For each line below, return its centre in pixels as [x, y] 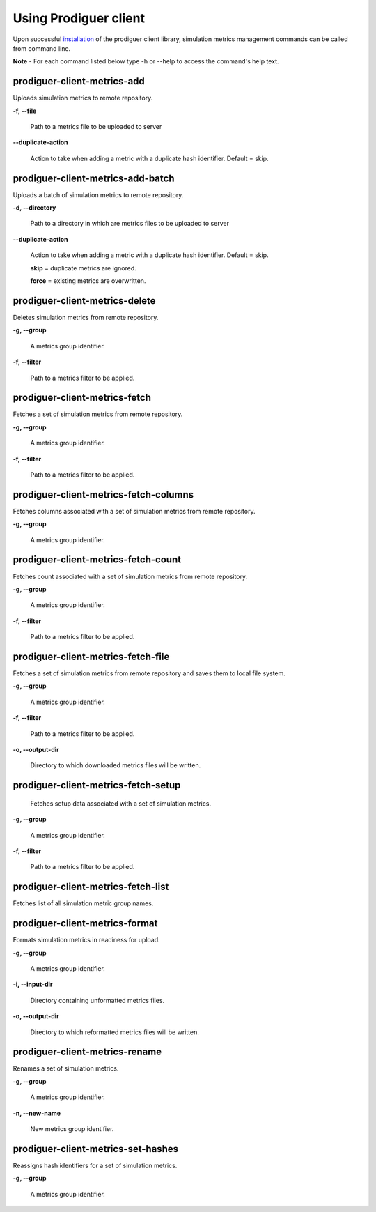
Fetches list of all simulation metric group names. [83, 903]
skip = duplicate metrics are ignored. [84, 268]
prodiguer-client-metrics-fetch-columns [103, 494]
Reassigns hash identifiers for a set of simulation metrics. [95, 1165]
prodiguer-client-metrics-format [85, 923]
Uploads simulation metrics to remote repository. [83, 98]
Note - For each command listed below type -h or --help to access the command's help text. [146, 61]
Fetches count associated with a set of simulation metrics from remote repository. [130, 576]
